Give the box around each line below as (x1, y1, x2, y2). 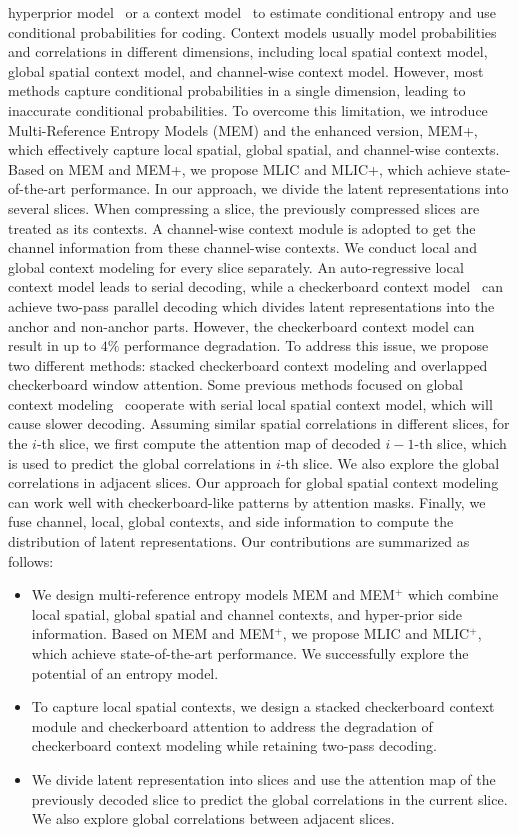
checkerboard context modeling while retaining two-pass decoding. (31, 735, 437, 756)
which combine (407, 584, 499, 605)
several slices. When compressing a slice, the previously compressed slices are (8, 197, 480, 218)
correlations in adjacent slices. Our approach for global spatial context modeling (8, 472, 499, 493)
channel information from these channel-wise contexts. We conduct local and (8, 237, 477, 258)
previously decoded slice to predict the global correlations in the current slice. (31, 788, 508, 809)
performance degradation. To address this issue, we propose (124, 335, 489, 356)
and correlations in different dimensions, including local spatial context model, (8, 41, 488, 62)
